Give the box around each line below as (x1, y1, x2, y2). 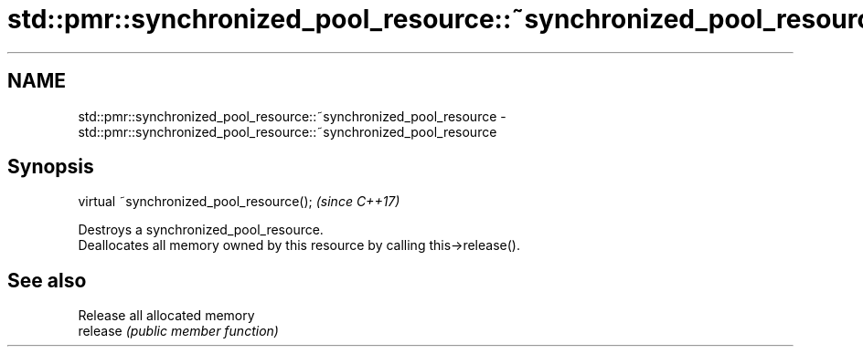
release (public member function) (78, 323, 279, 339)
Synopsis (7, 155, 94, 179)
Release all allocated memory (78, 307, 255, 324)
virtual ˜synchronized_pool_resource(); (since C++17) (78, 193, 400, 210)
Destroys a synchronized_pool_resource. (78, 222, 324, 238)
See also (7, 268, 87, 292)
